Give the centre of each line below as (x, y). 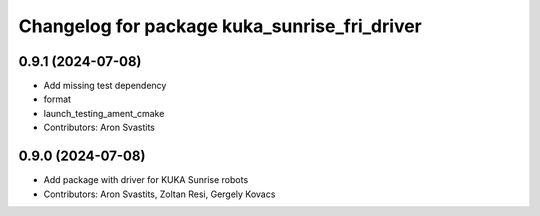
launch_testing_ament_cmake (104, 113)
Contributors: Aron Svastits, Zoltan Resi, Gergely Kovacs (159, 194)
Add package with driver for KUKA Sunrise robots (146, 180)
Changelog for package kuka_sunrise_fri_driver (220, 26)
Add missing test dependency (105, 86)
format (57, 99)
